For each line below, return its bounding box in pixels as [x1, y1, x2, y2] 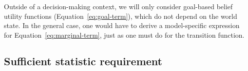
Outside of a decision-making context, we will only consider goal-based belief [4, 1, 233, 11]
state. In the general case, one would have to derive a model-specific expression [4, 20, 240, 30]
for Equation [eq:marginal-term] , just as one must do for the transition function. [4, 29, 245, 40]
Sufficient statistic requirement [4, 53, 162, 68]
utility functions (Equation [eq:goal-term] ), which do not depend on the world [4, 11, 237, 21]
